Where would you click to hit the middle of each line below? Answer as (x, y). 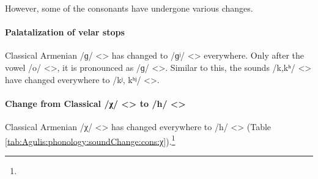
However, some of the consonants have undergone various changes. (129, 8)
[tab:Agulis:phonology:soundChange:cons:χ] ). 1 (90, 140)
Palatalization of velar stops (65, 32)
